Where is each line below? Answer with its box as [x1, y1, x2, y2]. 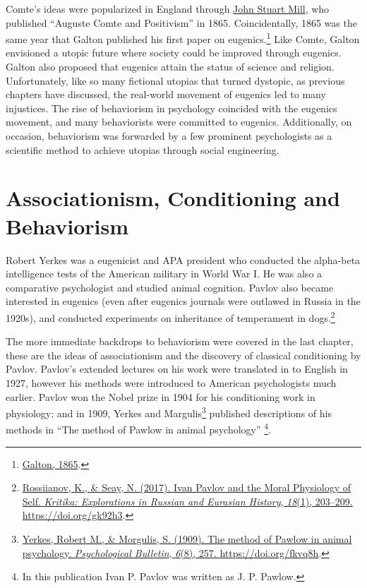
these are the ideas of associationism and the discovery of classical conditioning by [6, 347, 361, 362]
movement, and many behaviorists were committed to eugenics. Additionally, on [6, 114, 352, 129]
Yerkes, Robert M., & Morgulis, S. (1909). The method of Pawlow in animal [22, 531, 352, 546]
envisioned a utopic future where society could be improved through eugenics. [6, 45, 342, 60]
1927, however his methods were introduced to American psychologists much [6, 375, 337, 390]
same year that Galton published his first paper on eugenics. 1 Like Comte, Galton [6, 30, 360, 46]
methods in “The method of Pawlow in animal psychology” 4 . [6, 420, 272, 436]
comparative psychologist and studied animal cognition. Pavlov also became [6, 280, 334, 294]
